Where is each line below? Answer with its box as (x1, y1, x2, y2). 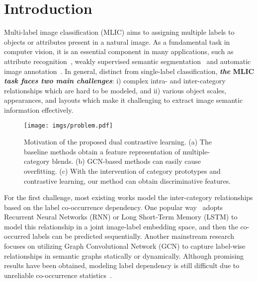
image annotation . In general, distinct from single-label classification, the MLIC (4, 66, 255, 76)
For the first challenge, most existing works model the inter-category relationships (4, 192, 253, 203)
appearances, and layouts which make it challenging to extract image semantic (4, 95, 243, 105)
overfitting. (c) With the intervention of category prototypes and (24, 165, 221, 176)
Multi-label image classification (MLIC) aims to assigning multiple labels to (4, 27, 235, 37)
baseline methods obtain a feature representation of (24, 146, 180, 156)
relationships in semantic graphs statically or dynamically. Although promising (4, 250, 244, 261)
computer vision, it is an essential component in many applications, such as (4, 46, 234, 57)
